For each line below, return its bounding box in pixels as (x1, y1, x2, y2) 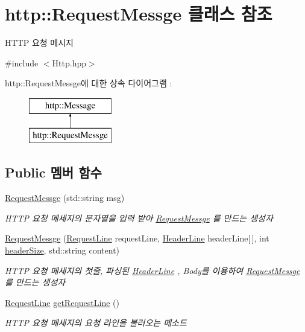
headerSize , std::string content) (5, 244, 120, 257)
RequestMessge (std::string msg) (5, 191, 125, 204)
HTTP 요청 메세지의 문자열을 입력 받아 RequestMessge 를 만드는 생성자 (5, 211, 273, 224)
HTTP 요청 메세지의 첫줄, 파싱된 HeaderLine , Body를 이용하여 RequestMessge (5, 264, 300, 276)
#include (5, 56, 39, 69)
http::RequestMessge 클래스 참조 (5, 1, 272, 26)
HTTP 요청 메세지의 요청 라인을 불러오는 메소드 (5, 316, 187, 329)
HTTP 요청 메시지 (5, 36, 74, 49)
